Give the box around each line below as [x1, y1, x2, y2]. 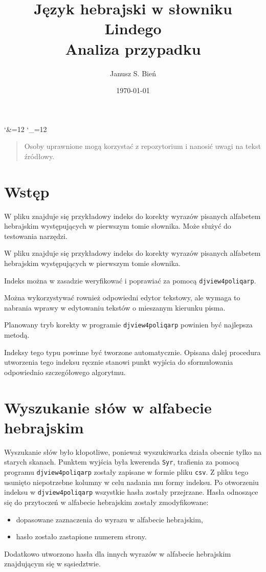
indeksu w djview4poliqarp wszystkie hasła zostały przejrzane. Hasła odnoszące [4, 487, 258, 497]
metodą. [4, 329, 30, 340]
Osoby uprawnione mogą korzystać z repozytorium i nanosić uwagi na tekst [24, 141, 261, 151]
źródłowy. [24, 150, 55, 161]
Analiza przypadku [65, 38, 201, 59]
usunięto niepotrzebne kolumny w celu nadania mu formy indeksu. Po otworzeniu [4, 476, 259, 487]
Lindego [104, 18, 162, 39]
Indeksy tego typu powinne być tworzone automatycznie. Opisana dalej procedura [4, 346, 261, 357]
